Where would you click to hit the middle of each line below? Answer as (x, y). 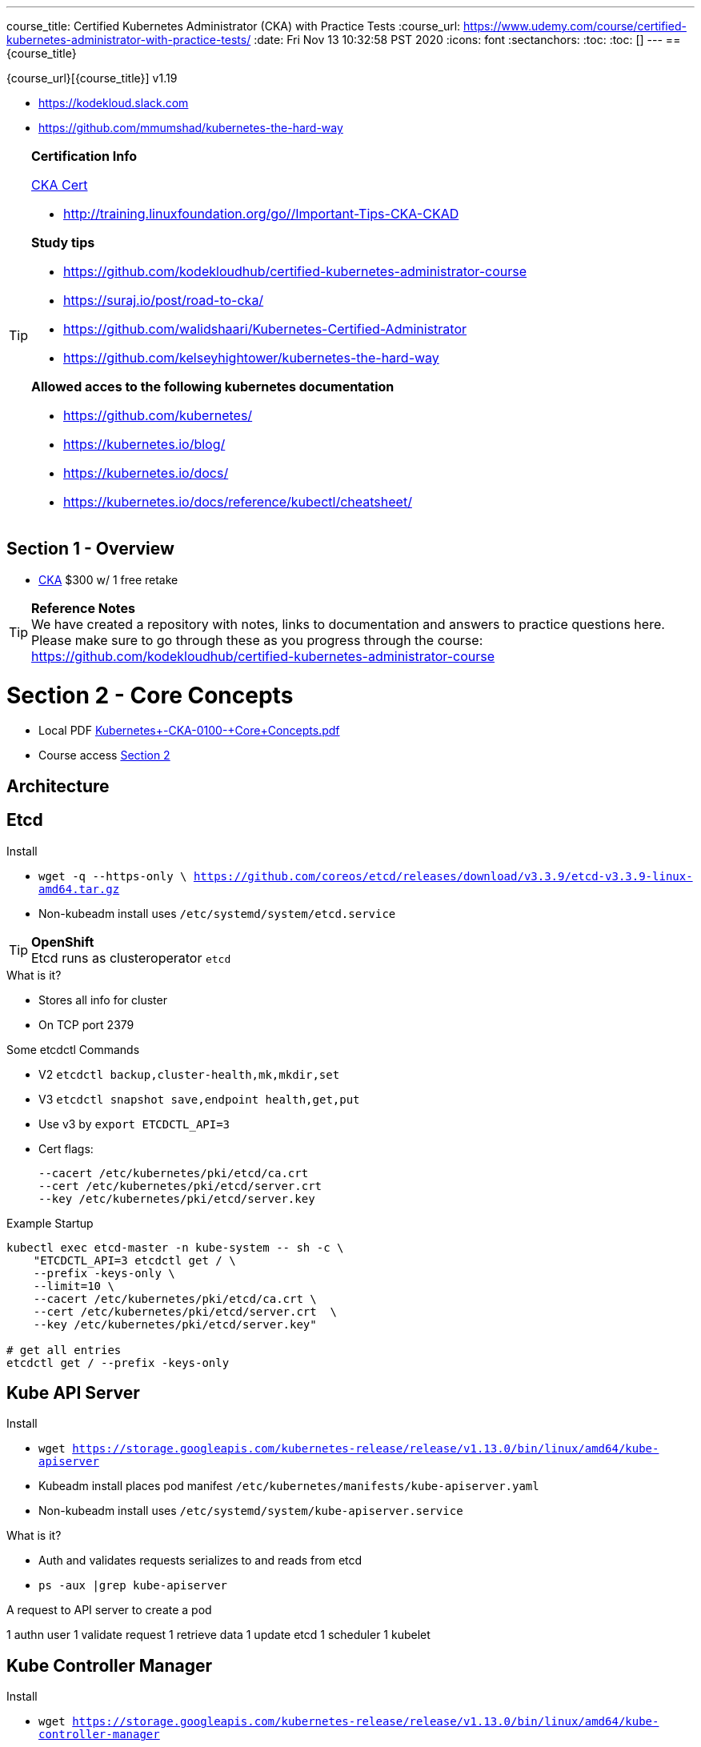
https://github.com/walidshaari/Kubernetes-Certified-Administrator (265, 329)
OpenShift (63, 942)
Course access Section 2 (104, 755)
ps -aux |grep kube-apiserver (133, 1586)
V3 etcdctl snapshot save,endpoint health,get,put (199, 1099)
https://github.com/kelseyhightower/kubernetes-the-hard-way (251, 358)
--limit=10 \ (74, 1286)
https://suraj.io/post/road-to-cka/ (164, 300)
